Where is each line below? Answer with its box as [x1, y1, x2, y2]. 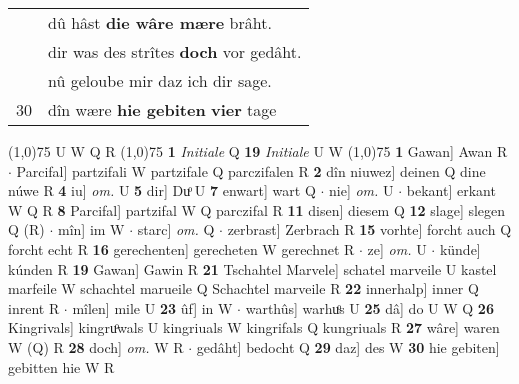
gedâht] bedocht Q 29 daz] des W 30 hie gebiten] [196, 336, 500, 357]
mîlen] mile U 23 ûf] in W [72, 297, 233, 318]
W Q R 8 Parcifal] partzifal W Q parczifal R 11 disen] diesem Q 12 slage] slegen [8, 199, 506, 220]
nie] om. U [329, 180, 394, 201]
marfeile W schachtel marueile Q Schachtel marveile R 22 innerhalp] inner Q [8, 278, 479, 299]
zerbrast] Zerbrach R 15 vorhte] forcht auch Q [227, 219, 512, 240]
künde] [439, 238, 481, 259]
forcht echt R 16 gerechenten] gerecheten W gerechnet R [8, 238, 355, 259]
